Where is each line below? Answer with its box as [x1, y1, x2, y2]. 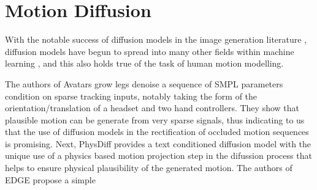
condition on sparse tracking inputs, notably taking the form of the [5, 89, 258, 102]
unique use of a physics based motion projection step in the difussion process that [5, 149, 312, 162]
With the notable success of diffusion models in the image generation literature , [5, 33, 307, 46]
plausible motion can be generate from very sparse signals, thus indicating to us [5, 113, 305, 126]
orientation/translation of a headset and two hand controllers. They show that [5, 101, 299, 114]
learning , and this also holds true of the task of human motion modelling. [5, 57, 284, 70]
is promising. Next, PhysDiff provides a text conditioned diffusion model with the [5, 137, 311, 150]
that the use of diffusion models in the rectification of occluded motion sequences [5, 125, 309, 138]
